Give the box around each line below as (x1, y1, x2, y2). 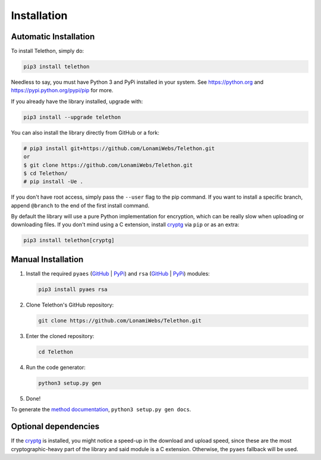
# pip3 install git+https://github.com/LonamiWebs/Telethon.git (23, 145, 215, 152)
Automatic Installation (11, 32, 95, 42)
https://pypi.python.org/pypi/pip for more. (11, 87, 114, 94)
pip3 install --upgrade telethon (23, 114, 121, 120)
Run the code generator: (26, 364, 86, 371)
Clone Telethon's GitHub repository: (26, 301, 114, 308)
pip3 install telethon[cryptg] (23, 237, 115, 244)
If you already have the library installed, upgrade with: (11, 98, 143, 105)
